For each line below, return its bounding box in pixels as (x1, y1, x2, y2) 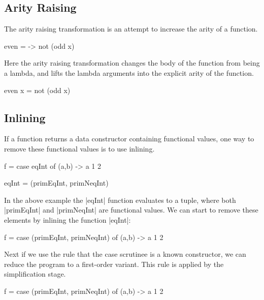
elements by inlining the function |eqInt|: (4, 214, 131, 225)
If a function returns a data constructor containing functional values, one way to (4, 133, 254, 144)
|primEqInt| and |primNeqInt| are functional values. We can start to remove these (4, 204, 258, 215)
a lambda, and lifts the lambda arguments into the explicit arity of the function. (4, 67, 254, 78)
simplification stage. (4, 268, 66, 279)
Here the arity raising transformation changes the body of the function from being (4, 57, 260, 68)
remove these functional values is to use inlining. (4, 143, 155, 154)
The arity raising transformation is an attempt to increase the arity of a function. (4, 23, 258, 34)
